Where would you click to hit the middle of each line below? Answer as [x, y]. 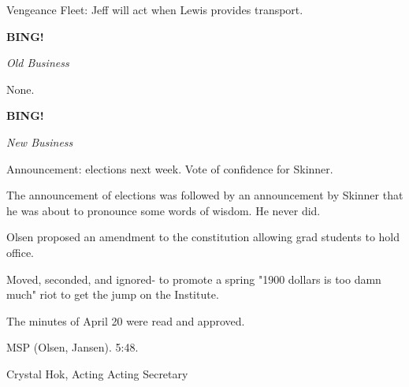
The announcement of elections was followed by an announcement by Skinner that [205, 195]
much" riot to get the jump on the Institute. [113, 294]
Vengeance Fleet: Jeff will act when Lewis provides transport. [155, 9]
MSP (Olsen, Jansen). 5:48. [73, 347]
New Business [40, 141]
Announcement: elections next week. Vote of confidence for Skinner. [170, 168]
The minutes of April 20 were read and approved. [126, 320]
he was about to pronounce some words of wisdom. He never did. [164, 210]
